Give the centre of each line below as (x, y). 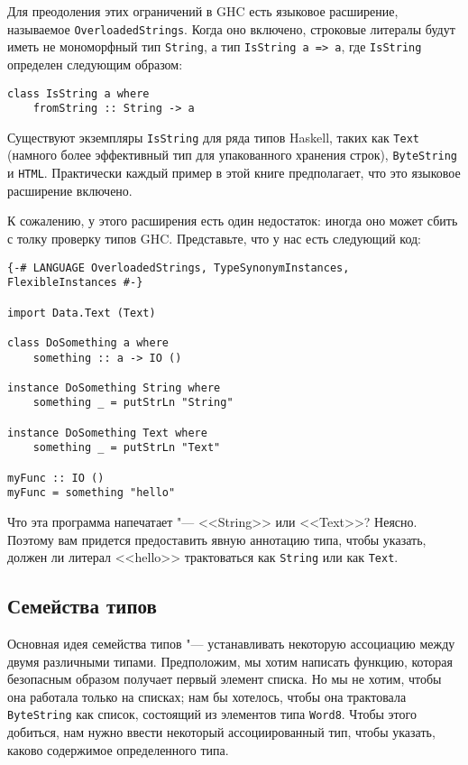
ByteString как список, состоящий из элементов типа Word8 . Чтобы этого (212, 714)
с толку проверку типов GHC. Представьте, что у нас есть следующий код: (214, 238)
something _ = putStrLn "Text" (127, 448)
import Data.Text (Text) (82, 313)
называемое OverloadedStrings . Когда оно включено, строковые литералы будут (231, 28)
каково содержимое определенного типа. (118, 749)
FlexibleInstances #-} (75, 283)
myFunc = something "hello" (92, 493)
